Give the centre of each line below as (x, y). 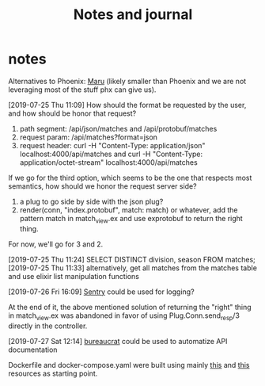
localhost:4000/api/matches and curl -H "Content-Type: (111, 154)
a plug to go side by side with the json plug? (91, 201)
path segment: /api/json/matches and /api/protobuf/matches (118, 128)
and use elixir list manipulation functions (74, 276)
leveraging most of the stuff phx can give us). (82, 90)
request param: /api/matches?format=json (89, 137)
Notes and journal (133, 15)
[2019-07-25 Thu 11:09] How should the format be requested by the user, (127, 105)
